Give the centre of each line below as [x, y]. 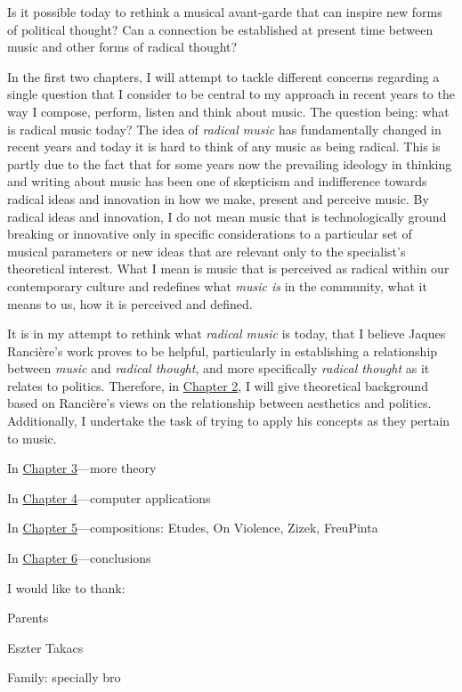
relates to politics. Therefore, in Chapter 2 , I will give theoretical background [218, 385]
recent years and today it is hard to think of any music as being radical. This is [224, 147]
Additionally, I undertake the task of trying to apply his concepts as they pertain [229, 421]
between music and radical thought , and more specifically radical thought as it [219, 368]
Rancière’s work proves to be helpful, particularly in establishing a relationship [223, 350]
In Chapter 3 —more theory [82, 468]
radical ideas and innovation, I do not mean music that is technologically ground [227, 216]
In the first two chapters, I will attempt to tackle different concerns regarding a [223, 76]
